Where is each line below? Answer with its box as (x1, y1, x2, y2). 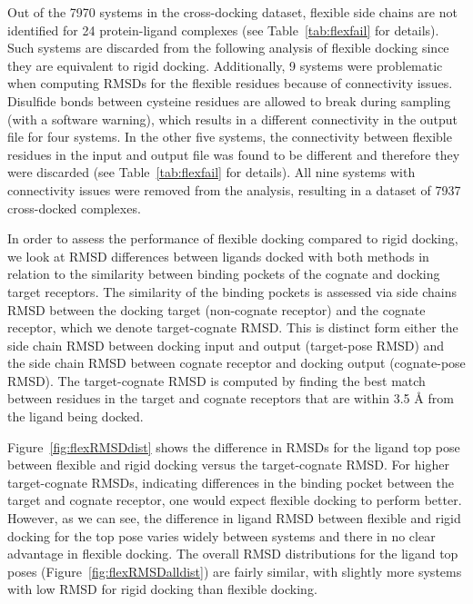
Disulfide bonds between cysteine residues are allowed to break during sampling (7, 91, 451, 110)
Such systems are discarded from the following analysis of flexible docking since (7, 38, 449, 57)
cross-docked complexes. (7, 198, 141, 217)
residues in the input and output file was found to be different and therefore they (7, 144, 460, 163)
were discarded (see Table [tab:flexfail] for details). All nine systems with (7, 163, 416, 182)
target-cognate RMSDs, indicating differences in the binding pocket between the (7, 472, 455, 491)
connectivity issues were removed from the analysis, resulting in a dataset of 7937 (7, 180, 461, 199)
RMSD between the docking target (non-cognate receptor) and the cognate (7, 300, 426, 319)
